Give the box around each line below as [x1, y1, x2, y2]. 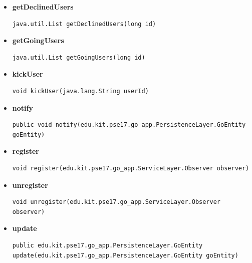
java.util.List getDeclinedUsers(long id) [12, 20, 156, 28]
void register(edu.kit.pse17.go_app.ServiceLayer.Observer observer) [12, 164, 249, 172]
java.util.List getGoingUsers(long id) [12, 54, 145, 61]
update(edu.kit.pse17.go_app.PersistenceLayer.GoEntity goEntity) [12, 251, 238, 259]
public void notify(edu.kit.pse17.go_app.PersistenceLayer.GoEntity [12, 121, 246, 129]
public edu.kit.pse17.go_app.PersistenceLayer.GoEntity [12, 241, 203, 249]
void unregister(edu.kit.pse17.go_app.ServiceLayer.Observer [12, 198, 221, 206]
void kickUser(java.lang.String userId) [12, 87, 149, 95]
